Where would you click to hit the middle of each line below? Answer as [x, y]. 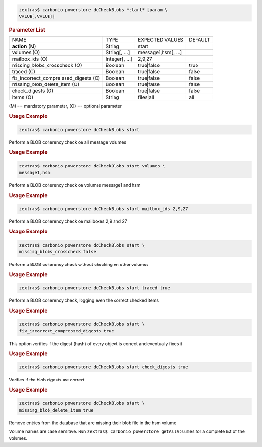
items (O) [23, 97]
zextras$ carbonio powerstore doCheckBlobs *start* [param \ [93, 9]
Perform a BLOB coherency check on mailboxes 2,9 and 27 [68, 221]
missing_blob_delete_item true [57, 410]
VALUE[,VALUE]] [37, 16]
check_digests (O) [33, 91]
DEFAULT [200, 40]
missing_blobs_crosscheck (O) [47, 66]
